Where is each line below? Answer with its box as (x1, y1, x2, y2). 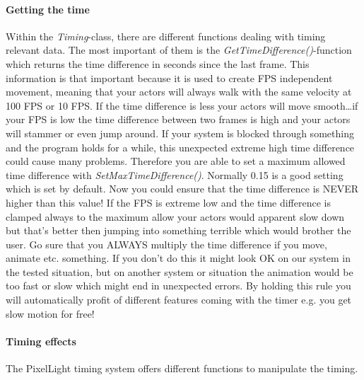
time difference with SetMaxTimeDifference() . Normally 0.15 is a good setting (6, 167, 344, 182)
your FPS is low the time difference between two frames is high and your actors (6, 112, 351, 127)
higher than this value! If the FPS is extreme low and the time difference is (6, 195, 331, 209)
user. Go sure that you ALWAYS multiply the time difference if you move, (6, 236, 327, 251)
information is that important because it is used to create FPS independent (6, 70, 333, 85)
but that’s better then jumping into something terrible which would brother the (6, 223, 351, 238)
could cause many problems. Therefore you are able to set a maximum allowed (6, 154, 346, 168)
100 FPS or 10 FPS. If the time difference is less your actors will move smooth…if (6, 98, 358, 113)
